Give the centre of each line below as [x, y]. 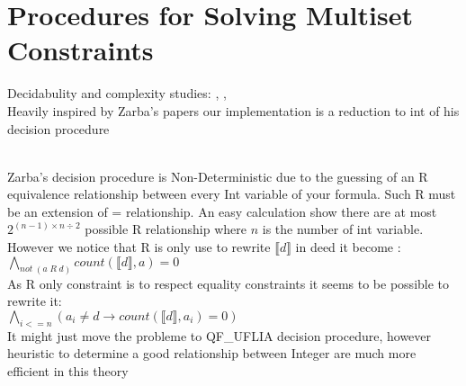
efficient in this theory [68, 370]
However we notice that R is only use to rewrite [139, 247]
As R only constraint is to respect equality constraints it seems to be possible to [229, 283]
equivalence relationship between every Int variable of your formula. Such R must [232, 194]
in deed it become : [348, 247]
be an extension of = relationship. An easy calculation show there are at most [222, 211]
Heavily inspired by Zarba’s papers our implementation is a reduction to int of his [233, 110]
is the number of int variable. [343, 229]
